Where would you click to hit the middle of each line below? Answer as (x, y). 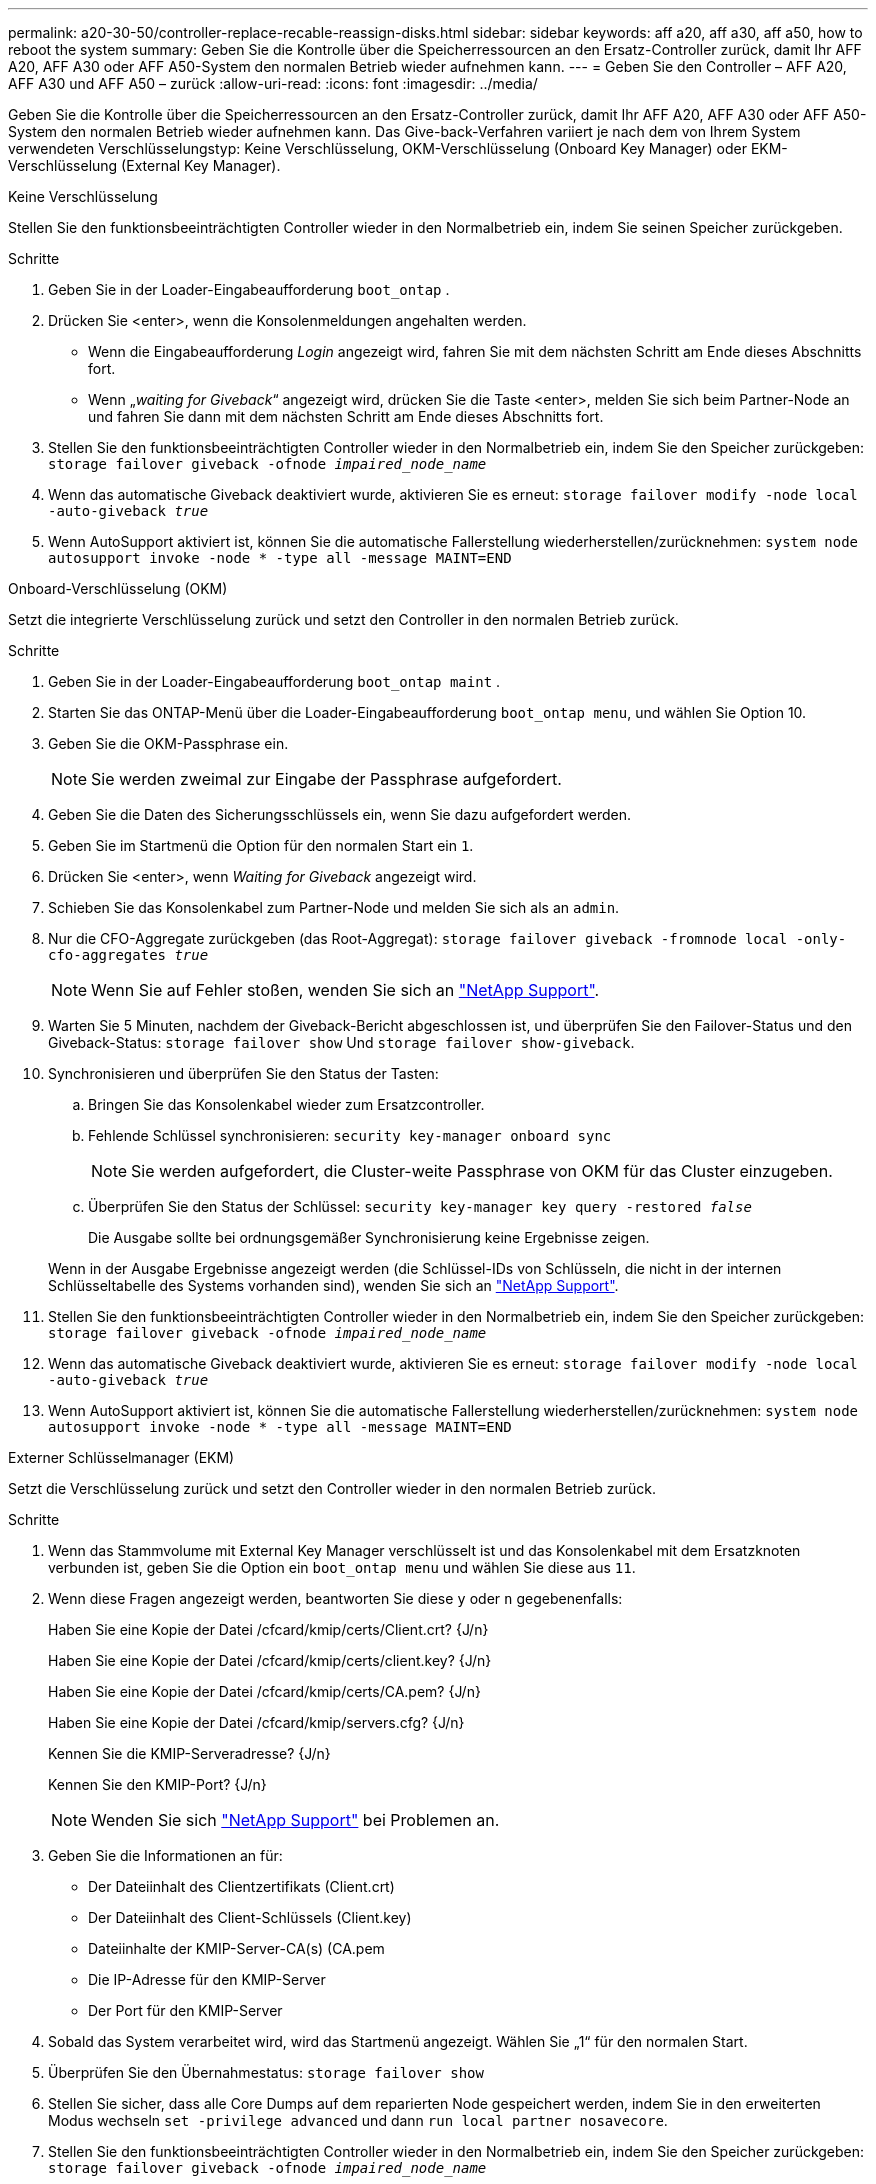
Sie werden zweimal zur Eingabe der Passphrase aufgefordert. (326, 779)
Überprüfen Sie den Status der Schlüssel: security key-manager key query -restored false (420, 1206)
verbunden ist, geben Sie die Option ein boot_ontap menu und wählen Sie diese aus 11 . (342, 1567)
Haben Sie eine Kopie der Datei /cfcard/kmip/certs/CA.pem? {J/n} (264, 1691)
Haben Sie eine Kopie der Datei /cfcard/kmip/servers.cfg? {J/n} (256, 1722)
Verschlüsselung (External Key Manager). (144, 165)
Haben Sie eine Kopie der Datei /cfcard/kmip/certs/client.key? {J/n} (270, 1660)
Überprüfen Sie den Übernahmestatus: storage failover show (266, 2072)
